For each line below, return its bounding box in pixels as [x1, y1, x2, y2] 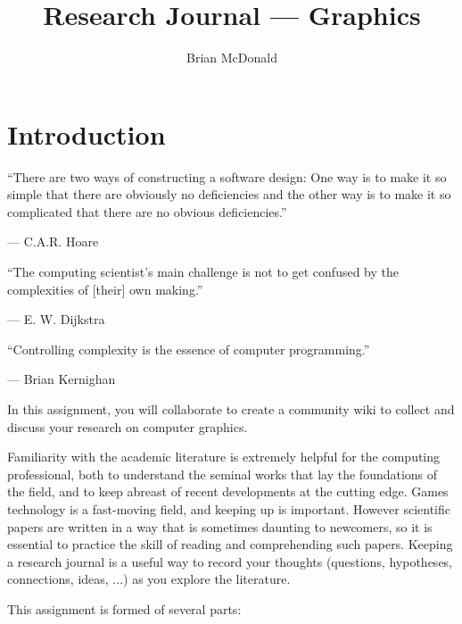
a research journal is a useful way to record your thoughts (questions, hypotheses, [7, 552, 453, 570]
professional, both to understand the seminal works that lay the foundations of [7, 464, 438, 483]
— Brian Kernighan [7, 370, 116, 388]
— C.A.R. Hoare [7, 232, 99, 251]
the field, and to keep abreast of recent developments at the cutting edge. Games [7, 482, 449, 501]
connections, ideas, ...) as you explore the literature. [7, 570, 291, 588]
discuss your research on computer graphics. [7, 417, 248, 436]
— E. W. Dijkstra [7, 310, 105, 329]
